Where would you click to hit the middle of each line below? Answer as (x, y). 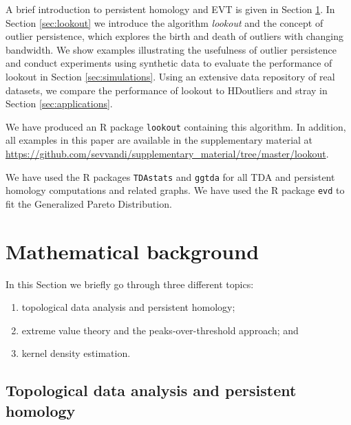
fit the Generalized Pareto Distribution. (89, 203)
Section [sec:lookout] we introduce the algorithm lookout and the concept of (164, 22)
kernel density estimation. (76, 353)
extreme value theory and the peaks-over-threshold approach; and (160, 330)
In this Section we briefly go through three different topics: (130, 284)
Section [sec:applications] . (59, 103)
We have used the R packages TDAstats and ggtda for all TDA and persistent (170, 176)
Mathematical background (132, 251)
